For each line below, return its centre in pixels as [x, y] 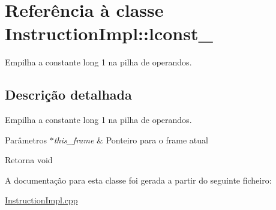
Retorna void [29, 160]
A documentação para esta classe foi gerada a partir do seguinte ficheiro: [138, 180]
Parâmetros [26, 139]
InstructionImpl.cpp [41, 200]
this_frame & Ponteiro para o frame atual [131, 139]
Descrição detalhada [68, 94]
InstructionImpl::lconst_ [109, 33]
